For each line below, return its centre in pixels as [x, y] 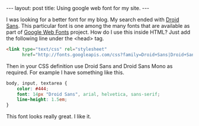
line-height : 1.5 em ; [42, 100]
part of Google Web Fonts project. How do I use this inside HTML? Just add [98, 32]
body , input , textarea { [37, 83]
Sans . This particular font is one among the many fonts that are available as [98, 26]
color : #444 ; [33, 89]
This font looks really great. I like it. [49, 117]
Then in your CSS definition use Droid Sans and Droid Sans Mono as [89, 66]
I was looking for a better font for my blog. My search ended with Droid [93, 20]
